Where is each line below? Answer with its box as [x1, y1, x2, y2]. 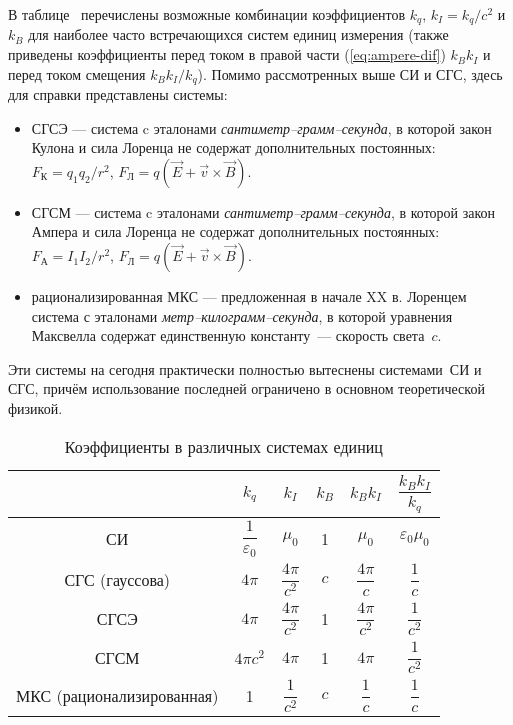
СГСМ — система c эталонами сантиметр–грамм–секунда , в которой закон [31, 201, 496, 222]
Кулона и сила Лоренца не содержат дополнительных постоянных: [31, 137, 436, 158]
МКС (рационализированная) [16, 684, 219, 708]
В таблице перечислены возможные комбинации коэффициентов [8, 4, 406, 24]
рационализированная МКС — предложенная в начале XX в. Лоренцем [31, 286, 467, 307]
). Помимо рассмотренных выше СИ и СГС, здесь [197, 63, 503, 84]
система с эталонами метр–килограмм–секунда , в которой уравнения [31, 305, 453, 326]
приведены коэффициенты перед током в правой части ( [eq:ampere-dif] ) [8, 44, 446, 65]
